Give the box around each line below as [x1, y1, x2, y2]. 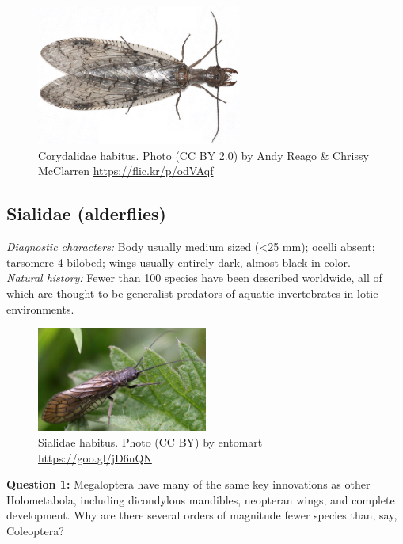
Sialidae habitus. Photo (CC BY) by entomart [38, 434, 263, 451]
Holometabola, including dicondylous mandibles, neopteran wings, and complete [6, 491, 395, 508]
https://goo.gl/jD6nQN [38, 449, 152, 466]
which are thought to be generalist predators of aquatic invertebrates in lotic [6, 285, 378, 302]
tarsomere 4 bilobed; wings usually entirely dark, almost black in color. [6, 253, 351, 270]
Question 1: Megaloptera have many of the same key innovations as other [6, 476, 371, 493]
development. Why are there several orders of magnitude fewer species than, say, [6, 507, 397, 523]
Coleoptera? [6, 522, 64, 538]
